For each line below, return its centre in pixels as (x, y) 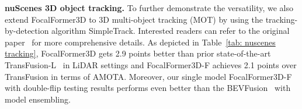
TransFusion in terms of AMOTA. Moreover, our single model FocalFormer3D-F (148, 76)
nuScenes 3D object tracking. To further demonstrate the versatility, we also (149, 8)
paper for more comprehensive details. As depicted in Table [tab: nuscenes (140, 42)
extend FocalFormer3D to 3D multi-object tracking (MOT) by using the (134, 19)
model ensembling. (38, 99)
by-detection (27, 31)
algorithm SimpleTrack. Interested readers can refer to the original (171, 31)
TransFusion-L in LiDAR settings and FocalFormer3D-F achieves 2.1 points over (151, 64)
